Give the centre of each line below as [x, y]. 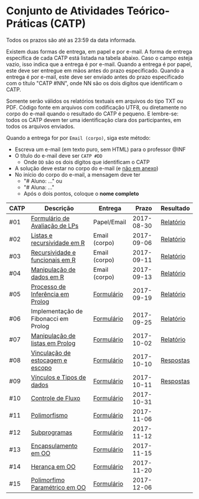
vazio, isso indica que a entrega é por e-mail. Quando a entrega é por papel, [99, 64]
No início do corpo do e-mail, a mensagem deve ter [78, 174]
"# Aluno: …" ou [43, 181]
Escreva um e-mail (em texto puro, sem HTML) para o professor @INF [100, 149]
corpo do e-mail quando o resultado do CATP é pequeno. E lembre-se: [92, 114]
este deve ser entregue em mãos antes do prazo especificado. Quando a [95, 70]
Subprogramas [51, 432]
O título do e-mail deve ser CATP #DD [58, 155]
